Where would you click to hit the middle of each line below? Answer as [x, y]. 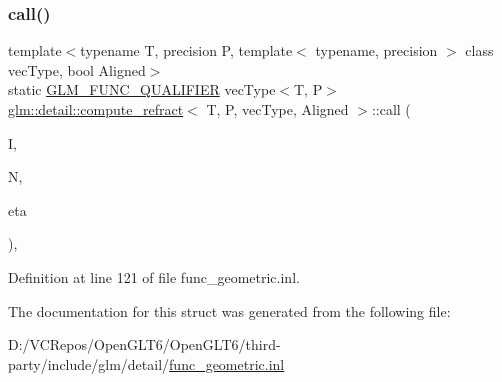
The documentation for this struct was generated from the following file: [229, 310]
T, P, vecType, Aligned [277, 109]
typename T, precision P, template [186, 50]
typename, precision [376, 50]
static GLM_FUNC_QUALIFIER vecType [142, 89]
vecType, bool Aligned [77, 69]
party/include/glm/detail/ [89, 363]
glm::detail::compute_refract [96, 109]
